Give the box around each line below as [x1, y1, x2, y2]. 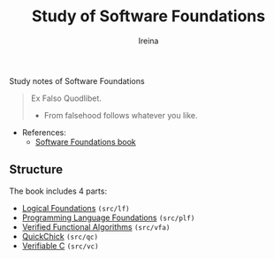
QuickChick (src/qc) [21, 231, 99, 241]
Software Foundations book [34, 136, 137, 147]
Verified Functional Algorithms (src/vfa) [21, 221, 171, 232]
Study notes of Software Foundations [9, 75, 145, 86]
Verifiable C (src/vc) [21, 240, 99, 251]
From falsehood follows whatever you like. [43, 110, 198, 120]
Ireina [138, 35, 159, 46]
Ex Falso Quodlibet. [30, 93, 102, 103]
